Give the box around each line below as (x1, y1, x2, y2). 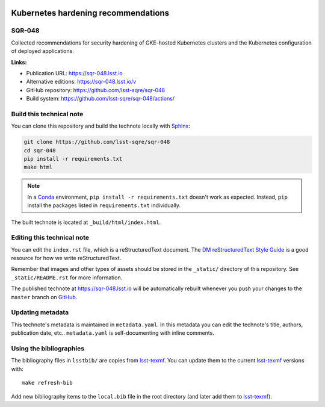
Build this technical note (11, 110, 84, 118)
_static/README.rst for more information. (11, 274, 123, 281)
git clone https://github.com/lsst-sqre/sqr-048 (23, 138, 170, 146)
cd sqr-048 (23, 147, 56, 154)
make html (23, 164, 53, 171)
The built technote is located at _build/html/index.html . (11, 219, 161, 226)
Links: (11, 58, 27, 66)
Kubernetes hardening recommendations (11, 8, 170, 18)
